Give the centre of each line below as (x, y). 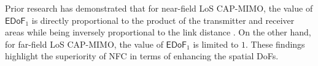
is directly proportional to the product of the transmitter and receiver (163, 20)
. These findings (275, 44)
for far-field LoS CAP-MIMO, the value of (84, 44)
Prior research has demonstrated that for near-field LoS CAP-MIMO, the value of (159, 8)
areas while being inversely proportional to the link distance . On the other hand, (158, 32)
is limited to (216, 44)
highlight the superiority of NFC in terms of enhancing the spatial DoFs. (142, 56)
